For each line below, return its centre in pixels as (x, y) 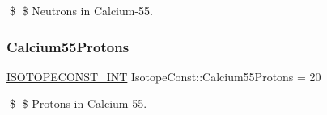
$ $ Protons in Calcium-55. (78, 103)
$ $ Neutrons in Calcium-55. (81, 10)
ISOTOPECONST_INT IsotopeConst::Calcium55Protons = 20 (164, 76)
